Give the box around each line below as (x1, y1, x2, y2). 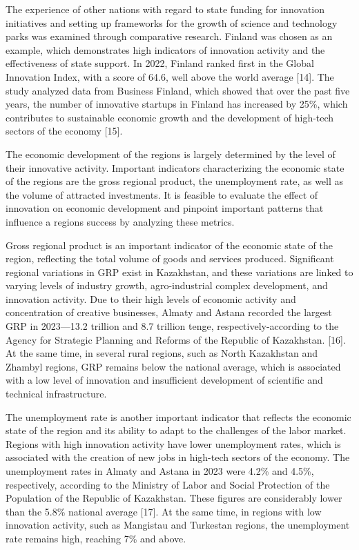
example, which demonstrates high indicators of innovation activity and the (6, 42, 325, 57)
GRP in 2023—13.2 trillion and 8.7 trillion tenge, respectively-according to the (6, 319, 339, 333)
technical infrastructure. (6, 386, 107, 401)
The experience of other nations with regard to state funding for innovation (6, 2, 324, 16)
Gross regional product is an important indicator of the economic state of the (6, 237, 333, 252)
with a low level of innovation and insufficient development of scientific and (6, 373, 323, 387)
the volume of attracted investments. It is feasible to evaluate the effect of (6, 187, 318, 202)
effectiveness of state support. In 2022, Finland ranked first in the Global (6, 56, 314, 70)
